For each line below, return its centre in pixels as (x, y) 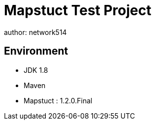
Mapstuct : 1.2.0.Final (58, 100)
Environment (36, 51)
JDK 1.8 (36, 70)
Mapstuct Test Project (78, 10)
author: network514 (35, 32)
